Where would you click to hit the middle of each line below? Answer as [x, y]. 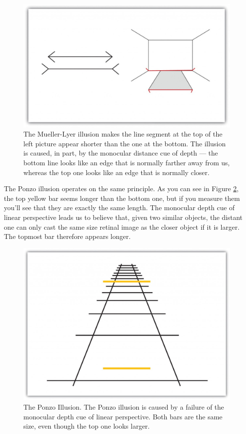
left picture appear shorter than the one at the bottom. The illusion [125, 143]
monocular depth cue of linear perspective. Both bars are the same [123, 416]
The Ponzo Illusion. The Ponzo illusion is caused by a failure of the [124, 407]
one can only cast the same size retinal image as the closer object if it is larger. [122, 227]
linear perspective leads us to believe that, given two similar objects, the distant [123, 217]
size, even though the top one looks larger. [87, 426]
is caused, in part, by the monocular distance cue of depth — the [121, 153]
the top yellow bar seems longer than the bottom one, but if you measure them [122, 198]
